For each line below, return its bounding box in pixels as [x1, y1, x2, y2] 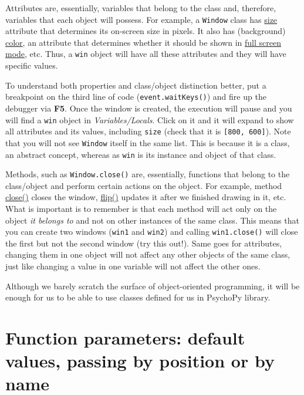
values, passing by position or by [5, 349, 275, 373]
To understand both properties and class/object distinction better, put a [5, 79, 266, 91]
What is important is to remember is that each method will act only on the [5, 202, 277, 214]
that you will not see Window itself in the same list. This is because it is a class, [5, 136, 290, 148]
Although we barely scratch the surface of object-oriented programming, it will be [5, 279, 300, 292]
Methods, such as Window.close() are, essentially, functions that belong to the [5, 168, 290, 180]
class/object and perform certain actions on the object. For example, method [5, 179, 282, 191]
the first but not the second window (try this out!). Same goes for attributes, [5, 237, 282, 249]
